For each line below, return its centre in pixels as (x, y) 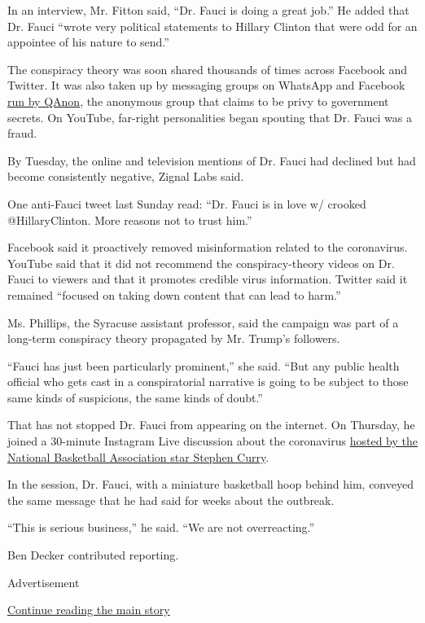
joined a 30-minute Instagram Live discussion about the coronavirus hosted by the (213, 441)
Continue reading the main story (89, 610)
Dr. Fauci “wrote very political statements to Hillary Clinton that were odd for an (212, 26)
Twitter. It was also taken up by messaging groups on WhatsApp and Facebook (206, 85)
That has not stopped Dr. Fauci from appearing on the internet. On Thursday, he (211, 425)
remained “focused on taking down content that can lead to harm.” (174, 294)
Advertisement (44, 582)
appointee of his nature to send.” (88, 42)
